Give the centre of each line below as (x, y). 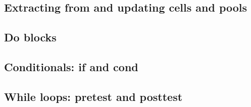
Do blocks (30, 37)
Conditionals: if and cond (71, 66)
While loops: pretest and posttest (93, 96)
